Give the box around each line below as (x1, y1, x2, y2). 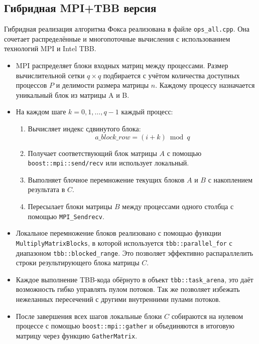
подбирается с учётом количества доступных (103, 70, 240, 80)
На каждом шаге (16, 106, 66, 117)
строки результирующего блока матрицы (16, 257, 140, 268)
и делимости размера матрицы (56, 80, 149, 90)
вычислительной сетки (16, 70, 85, 80)
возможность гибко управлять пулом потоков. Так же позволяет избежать (16, 284, 240, 294)
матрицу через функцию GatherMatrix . (16, 330, 138, 340)
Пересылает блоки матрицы (28, 201, 112, 212)
